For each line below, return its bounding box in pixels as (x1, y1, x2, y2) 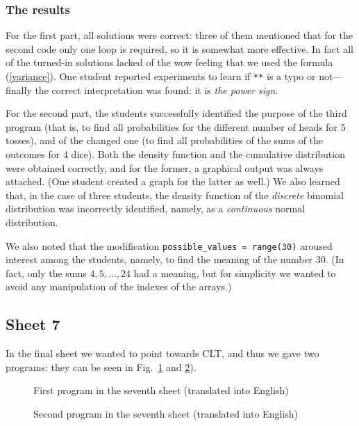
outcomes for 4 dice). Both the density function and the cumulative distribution (6, 147, 345, 161)
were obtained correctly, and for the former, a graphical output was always (6, 160, 324, 175)
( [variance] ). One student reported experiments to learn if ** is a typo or (6, 69, 316, 83)
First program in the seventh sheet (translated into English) (33, 383, 289, 397)
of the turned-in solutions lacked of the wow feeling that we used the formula (6, 55, 333, 70)
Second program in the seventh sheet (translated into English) (33, 407, 298, 421)
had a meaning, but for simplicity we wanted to (133, 265, 336, 280)
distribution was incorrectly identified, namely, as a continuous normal (6, 201, 306, 216)
